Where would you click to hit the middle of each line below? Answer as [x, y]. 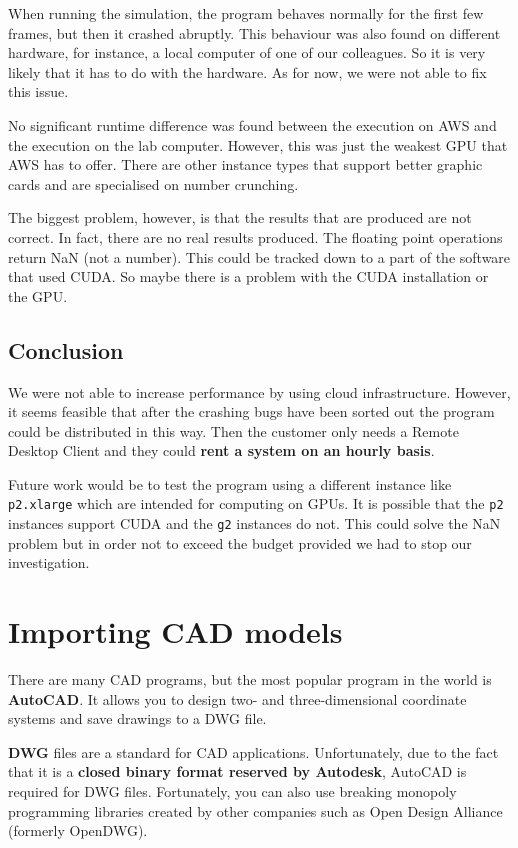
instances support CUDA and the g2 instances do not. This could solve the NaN [254, 523]
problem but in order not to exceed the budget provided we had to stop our [240, 542]
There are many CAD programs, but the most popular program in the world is [250, 679]
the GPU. [38, 295]
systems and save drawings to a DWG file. [137, 718]
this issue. [38, 91]
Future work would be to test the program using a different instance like [230, 483]
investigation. [49, 562]
